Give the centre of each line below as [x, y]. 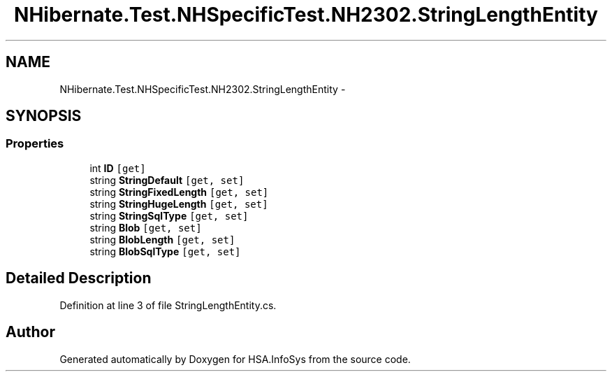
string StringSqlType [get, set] [169, 215]
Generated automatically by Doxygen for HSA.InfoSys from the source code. [235, 359]
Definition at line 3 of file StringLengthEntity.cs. [168, 305]
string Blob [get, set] [146, 227]
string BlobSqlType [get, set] [165, 251]
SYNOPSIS [44, 116]
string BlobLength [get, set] [162, 239]
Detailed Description [79, 278]
